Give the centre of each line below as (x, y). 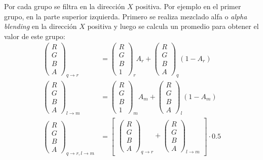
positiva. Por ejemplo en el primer (188, 6)
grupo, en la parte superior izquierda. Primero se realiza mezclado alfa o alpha (126, 16)
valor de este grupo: (35, 36)
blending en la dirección (41, 26)
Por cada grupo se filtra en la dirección (65, 6)
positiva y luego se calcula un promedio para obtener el (173, 26)
